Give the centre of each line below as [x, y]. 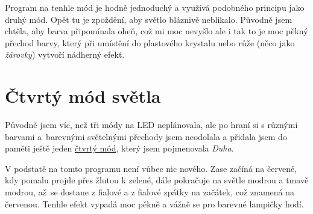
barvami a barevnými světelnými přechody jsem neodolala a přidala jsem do [146, 136]
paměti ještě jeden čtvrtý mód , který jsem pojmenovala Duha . [119, 148]
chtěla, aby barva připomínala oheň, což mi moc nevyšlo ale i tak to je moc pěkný [156, 31]
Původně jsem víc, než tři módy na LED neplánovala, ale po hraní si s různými [151, 125]
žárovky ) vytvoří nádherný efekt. [65, 54]
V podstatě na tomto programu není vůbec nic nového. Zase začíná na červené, [151, 168]
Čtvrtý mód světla [83, 96]
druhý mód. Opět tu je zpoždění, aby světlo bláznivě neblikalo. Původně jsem [149, 19]
